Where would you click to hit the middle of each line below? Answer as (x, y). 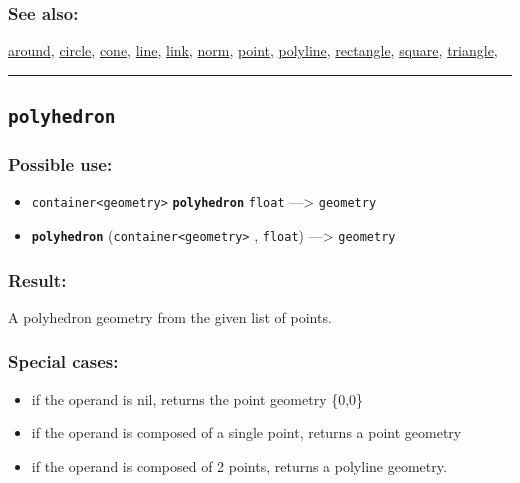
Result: (37, 279)
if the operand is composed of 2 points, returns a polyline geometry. (239, 465)
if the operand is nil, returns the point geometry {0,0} (197, 398)
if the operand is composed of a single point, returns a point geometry (246, 432)
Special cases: (63, 361)
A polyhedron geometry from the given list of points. (170, 316)
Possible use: (60, 164)
